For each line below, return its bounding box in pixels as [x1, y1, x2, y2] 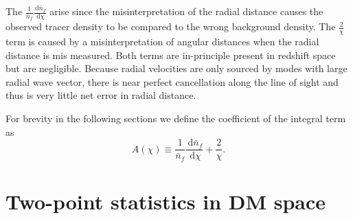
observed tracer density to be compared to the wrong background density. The [5, 19, 336, 34]
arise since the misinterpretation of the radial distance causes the [49, 4, 323, 18]
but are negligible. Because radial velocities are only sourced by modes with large [5, 61, 348, 76]
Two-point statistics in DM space [5, 187, 326, 215]
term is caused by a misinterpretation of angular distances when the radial [5, 34, 319, 49]
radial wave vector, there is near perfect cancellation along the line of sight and [5, 74, 339, 89]
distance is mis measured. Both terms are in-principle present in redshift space [5, 47, 336, 62]
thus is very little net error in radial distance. [5, 88, 196, 102]
